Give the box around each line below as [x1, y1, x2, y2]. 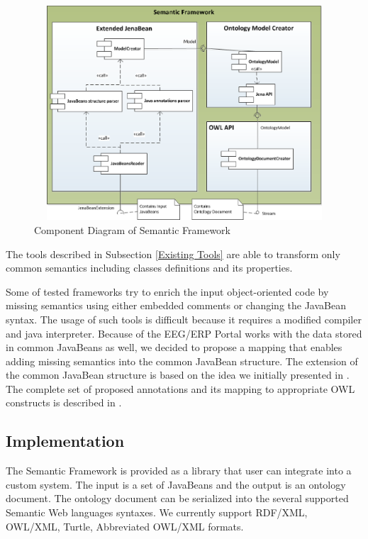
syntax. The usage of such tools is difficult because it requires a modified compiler [6, 311, 362, 326]
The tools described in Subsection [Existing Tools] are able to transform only [6, 246, 340, 261]
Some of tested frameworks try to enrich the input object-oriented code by [6, 284, 329, 299]
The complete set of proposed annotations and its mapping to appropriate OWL [6, 381, 355, 396]
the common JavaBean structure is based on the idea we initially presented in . [6, 367, 350, 382]
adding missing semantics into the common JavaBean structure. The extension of [6, 353, 358, 368]
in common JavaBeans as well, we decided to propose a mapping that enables [6, 340, 342, 355]
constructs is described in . [6, 395, 122, 410]
